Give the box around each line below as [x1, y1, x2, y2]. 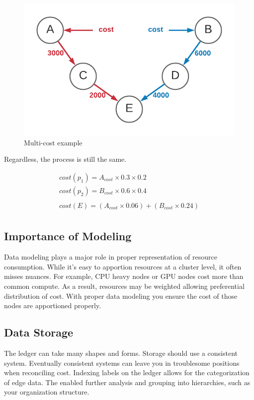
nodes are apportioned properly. [4, 300, 101, 311]
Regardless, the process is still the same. [4, 154, 127, 164]
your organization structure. [4, 387, 89, 397]
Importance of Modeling [4, 228, 132, 244]
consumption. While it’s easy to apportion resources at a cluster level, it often [4, 261, 242, 271]
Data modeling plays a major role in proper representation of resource [4, 252, 217, 262]
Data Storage [4, 325, 74, 340]
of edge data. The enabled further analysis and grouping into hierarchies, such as [4, 377, 251, 387]
